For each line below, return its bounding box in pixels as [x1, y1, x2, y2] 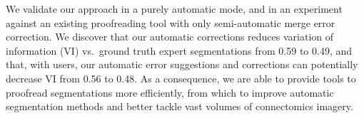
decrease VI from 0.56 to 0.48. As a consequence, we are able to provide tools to [6, 70, 356, 85]
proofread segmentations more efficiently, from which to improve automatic [6, 85, 334, 100]
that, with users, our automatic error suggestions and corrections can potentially [6, 57, 358, 72]
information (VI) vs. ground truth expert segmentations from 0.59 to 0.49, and [6, 43, 353, 58]
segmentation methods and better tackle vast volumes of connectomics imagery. [6, 99, 353, 114]
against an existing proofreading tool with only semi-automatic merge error [6, 15, 335, 30]
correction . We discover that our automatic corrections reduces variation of [6, 29, 334, 44]
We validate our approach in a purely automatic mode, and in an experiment [6, 1, 343, 16]
